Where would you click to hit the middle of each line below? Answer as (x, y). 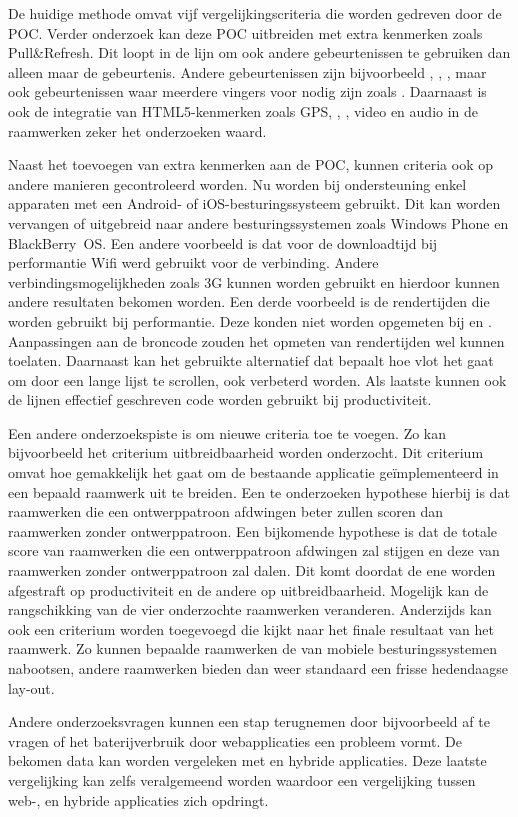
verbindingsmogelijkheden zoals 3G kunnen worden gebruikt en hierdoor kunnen (254, 281)
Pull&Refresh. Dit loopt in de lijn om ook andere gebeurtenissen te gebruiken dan (259, 52)
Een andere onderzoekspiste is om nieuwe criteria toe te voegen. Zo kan (227, 432)
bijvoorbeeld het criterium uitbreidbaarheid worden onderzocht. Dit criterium (246, 452)
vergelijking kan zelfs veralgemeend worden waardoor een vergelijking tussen (242, 779)
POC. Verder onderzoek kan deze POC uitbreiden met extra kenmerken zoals (245, 32)
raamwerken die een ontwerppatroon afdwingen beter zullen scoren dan (226, 511)
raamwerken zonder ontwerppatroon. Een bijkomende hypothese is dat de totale (252, 530)
